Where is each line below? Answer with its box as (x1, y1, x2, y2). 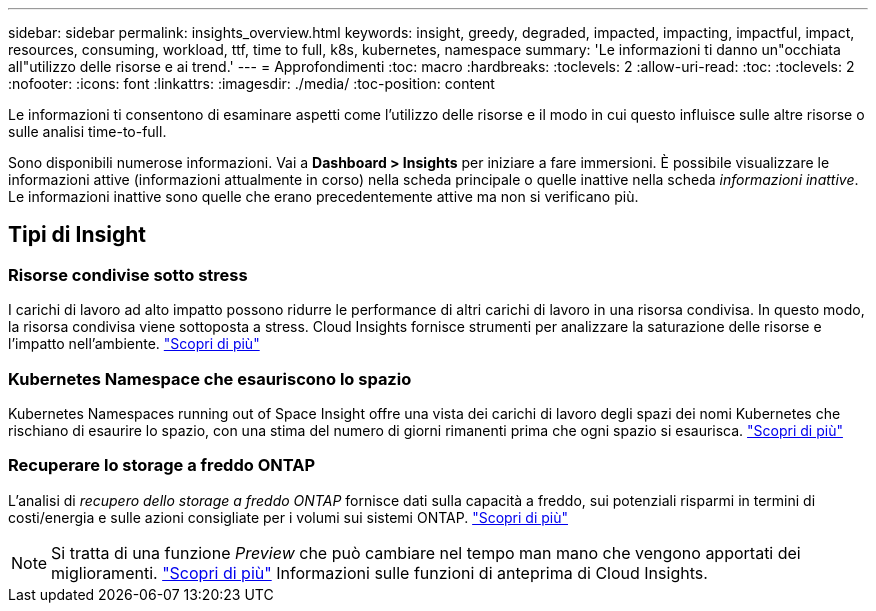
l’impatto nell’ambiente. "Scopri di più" (8, 335, 260, 353)
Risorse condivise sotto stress (8, 264, 248, 285)
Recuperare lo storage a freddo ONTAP (8, 455, 316, 476)
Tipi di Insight (8, 222, 146, 248)
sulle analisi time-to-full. (8, 123, 167, 140)
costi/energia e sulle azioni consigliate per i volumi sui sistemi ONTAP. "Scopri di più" (8, 508, 569, 526)
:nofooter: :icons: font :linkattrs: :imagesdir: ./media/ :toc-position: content (8, 75, 495, 92)
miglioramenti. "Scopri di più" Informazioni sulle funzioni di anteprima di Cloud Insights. (51, 562, 708, 583)
